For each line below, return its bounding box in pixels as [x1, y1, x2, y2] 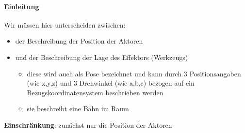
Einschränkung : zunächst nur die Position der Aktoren [4, 119, 172, 130]
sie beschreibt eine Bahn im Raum [27, 103, 129, 114]
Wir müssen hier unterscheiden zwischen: [4, 19, 126, 30]
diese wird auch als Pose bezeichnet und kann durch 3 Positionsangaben [27, 68, 241, 78]
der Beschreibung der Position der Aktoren [15, 36, 143, 46]
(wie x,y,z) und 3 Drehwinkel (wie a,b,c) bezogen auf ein [27, 78, 195, 88]
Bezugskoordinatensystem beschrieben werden [27, 87, 163, 97]
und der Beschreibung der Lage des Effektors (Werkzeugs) [15, 52, 188, 62]
